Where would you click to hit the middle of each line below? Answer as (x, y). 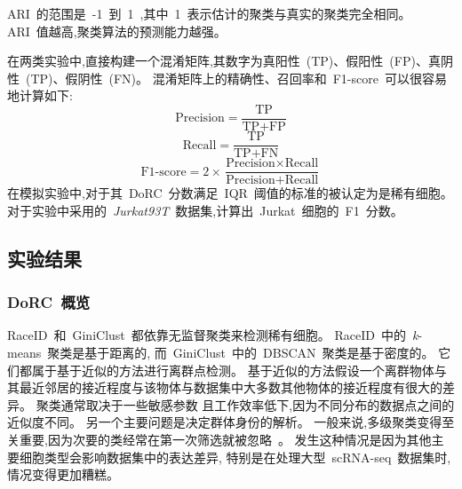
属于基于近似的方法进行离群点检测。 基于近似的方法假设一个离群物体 (233, 370)
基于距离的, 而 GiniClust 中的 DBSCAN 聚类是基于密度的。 (259, 352)
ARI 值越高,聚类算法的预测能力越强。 (117, 31)
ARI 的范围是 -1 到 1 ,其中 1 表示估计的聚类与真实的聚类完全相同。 (209, 13)
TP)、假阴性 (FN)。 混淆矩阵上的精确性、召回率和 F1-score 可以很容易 (239, 78)
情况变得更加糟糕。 (63, 474)
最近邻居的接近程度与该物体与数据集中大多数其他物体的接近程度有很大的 (231, 387)
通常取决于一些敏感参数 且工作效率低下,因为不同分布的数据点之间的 (258, 404)
